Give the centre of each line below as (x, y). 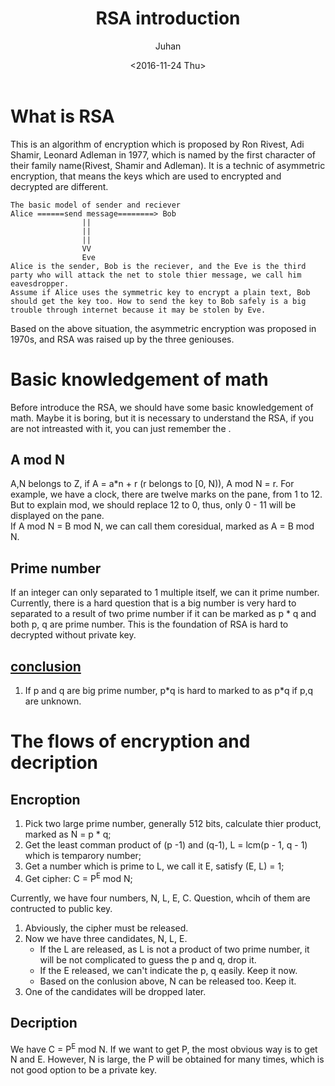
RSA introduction (168, 18)
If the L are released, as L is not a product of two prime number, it (174, 949)
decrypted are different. (59, 186)
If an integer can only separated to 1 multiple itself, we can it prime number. (165, 593)
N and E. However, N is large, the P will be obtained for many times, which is (167, 1059)
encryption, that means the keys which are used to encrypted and (146, 176)
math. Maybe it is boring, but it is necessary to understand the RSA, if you (162, 418)
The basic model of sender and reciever (96, 205)
